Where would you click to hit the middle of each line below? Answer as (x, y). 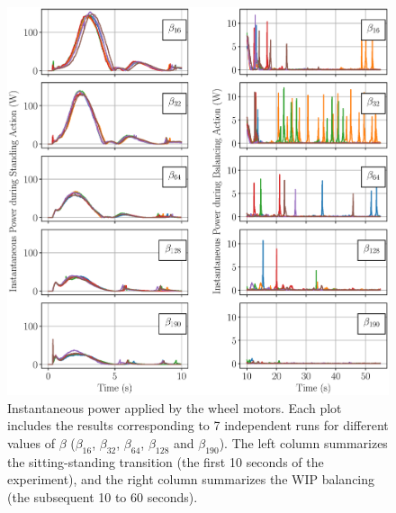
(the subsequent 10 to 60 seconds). (103, 496)
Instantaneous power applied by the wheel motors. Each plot (175, 407)
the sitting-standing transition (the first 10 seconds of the (166, 461)
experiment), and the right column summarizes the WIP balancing (191, 479)
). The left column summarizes (303, 442)
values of (31, 442)
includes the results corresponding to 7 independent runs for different (198, 425)
